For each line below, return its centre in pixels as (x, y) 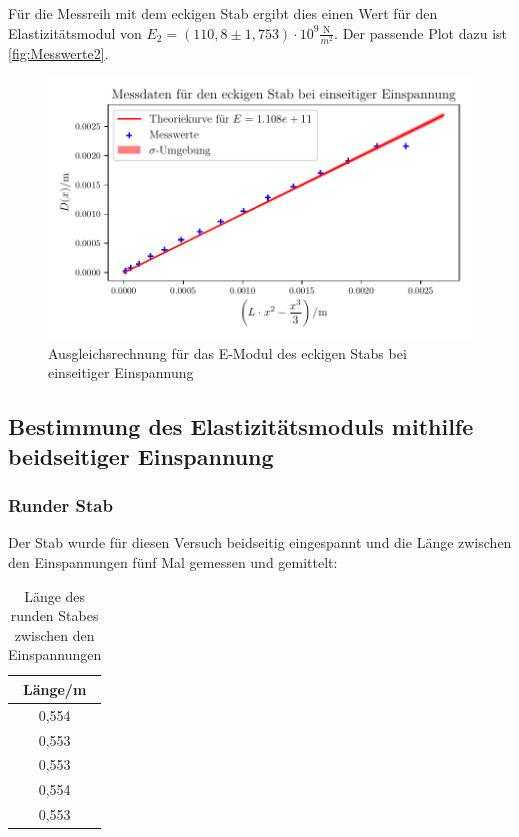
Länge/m (54, 688)
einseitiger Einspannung (121, 372)
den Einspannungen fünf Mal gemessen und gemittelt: (173, 561)
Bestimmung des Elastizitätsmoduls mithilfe (241, 426)
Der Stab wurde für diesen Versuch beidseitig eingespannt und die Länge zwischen (260, 542)
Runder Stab (60, 505)
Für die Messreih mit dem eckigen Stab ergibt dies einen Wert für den (223, 13)
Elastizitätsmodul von (75, 32)
